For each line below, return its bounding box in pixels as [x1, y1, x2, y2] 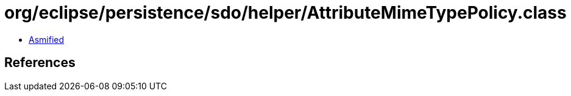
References [4, 55, 76, 71]
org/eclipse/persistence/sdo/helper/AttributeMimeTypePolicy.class [4, 2, 567, 23]
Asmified [29, 34, 65, 45]
